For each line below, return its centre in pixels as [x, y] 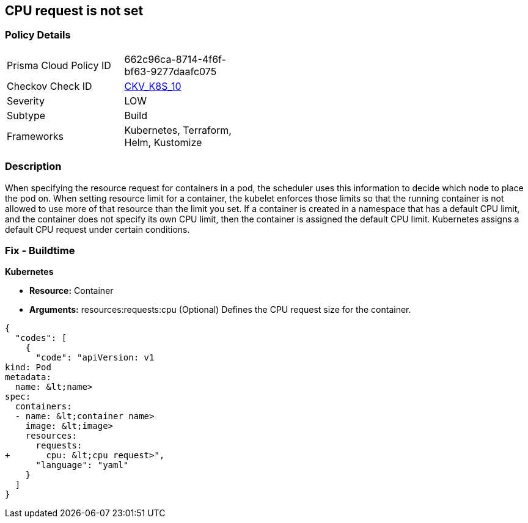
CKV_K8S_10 [153, 86]
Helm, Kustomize [163, 142]
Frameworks [35, 136]
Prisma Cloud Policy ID [59, 65]
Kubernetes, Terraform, [178, 130]
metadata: [28, 377]
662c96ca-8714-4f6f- [175, 59]
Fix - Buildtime [40, 250]
